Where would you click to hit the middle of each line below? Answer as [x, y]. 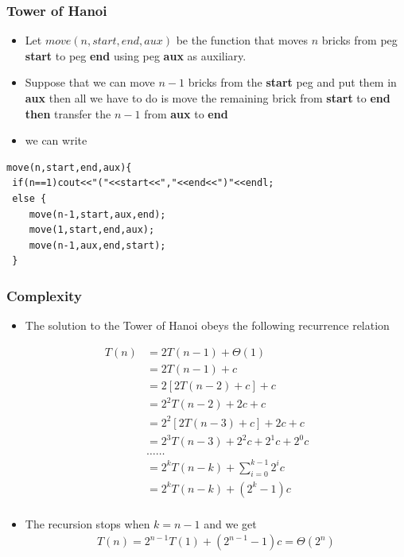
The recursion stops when [87, 523]
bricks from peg [359, 40]
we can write [56, 140]
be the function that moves [242, 40]
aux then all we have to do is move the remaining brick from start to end [208, 98]
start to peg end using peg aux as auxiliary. [136, 55]
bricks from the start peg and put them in [292, 82]
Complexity [44, 295]
